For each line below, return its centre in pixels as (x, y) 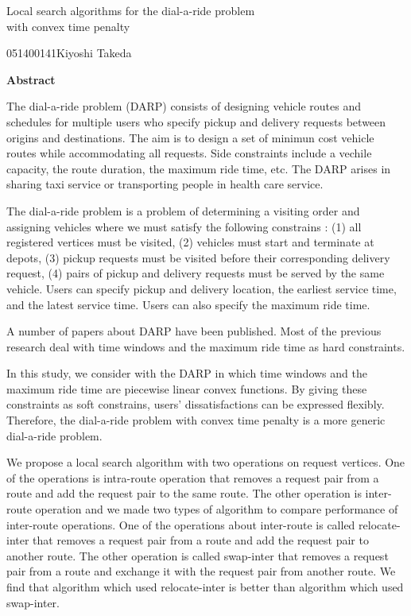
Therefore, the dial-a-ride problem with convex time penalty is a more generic (196, 420)
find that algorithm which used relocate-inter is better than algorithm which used (205, 587)
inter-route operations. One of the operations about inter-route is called (181, 524)
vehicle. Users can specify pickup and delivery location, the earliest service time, (202, 288)
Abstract (31, 79)
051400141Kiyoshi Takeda (69, 53)
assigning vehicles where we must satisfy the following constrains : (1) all (184, 226)
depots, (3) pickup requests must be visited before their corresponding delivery (198, 257)
